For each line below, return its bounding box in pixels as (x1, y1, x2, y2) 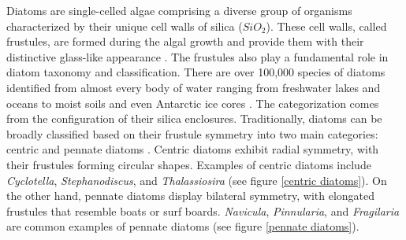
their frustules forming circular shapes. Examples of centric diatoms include (6, 156, 371, 172)
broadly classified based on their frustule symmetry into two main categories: (6, 125, 378, 142)
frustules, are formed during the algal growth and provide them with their (6, 33, 364, 50)
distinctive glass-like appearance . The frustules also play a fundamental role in (6, 48, 389, 65)
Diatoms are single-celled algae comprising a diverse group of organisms (6, 2, 352, 18)
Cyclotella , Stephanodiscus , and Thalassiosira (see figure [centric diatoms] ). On (6, 172, 387, 188)
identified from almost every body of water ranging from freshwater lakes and (6, 79, 381, 95)
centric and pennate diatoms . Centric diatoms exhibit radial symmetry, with (6, 141, 379, 157)
